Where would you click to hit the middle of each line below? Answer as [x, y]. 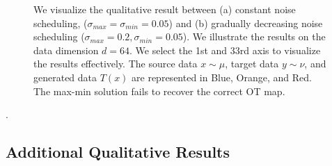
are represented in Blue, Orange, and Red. [222, 77]
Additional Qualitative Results [118, 152]
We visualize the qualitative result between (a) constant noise [165, 9]
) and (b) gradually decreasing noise [246, 23]
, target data [252, 64]
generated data [65, 77]
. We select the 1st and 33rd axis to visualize [225, 50]
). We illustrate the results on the [254, 36]
